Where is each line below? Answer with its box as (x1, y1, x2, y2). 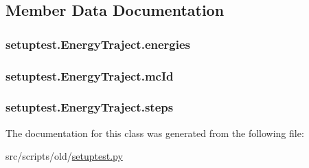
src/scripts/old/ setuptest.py (5, 149, 123, 163)
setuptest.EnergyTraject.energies (5, 35, 191, 52)
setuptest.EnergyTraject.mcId (5, 67, 174, 84)
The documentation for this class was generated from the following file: (5, 125, 304, 140)
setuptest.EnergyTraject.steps (5, 98, 174, 116)
